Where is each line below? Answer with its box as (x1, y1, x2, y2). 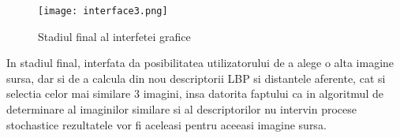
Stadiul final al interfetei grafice (38, 28, 191, 44)
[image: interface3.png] (38, 6, 168, 17)
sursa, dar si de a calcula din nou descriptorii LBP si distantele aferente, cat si (6, 69, 386, 86)
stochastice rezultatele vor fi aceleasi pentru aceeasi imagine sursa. (6, 116, 327, 132)
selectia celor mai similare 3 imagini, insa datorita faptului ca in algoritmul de (6, 85, 383, 102)
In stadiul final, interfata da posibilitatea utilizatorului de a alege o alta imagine (6, 54, 394, 71)
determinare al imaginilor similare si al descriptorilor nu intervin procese (6, 101, 357, 117)
